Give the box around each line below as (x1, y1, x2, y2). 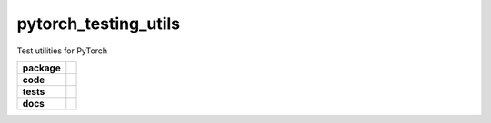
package (22, 61, 61, 74)
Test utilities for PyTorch (16, 45, 108, 56)
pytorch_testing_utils (16, 14, 181, 33)
